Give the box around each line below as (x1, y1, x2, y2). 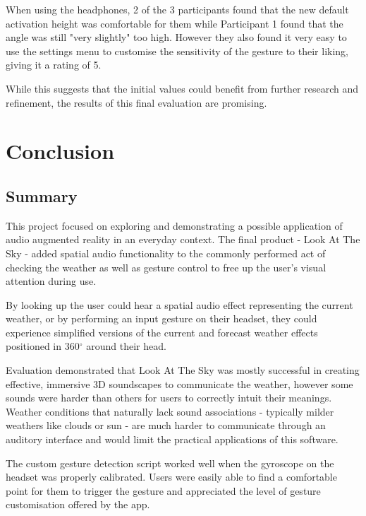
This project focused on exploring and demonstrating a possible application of (6, 218, 343, 233)
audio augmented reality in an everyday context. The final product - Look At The (6, 232, 360, 247)
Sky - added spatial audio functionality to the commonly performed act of (6, 245, 326, 260)
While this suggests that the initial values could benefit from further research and (6, 81, 359, 95)
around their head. (86, 339, 166, 353)
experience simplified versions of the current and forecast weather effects (6, 324, 318, 339)
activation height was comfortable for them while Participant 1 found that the (6, 16, 343, 30)
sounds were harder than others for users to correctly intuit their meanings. (6, 390, 332, 405)
